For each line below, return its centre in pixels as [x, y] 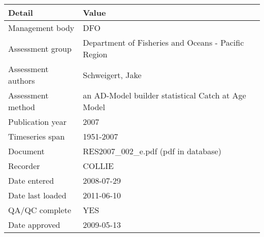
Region [95, 54]
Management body [41, 28]
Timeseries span [37, 136]
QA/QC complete [40, 210]
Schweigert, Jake [112, 75]
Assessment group [40, 48]
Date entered [31, 180]
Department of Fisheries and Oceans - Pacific [163, 42]
